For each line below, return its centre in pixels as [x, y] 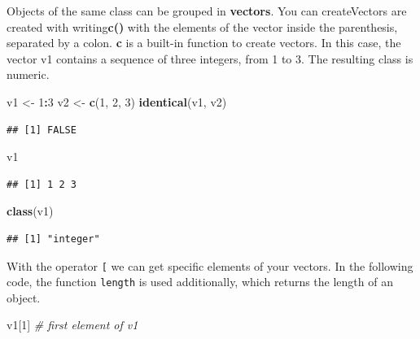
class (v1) [30, 211]
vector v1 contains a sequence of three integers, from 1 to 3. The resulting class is [210, 58]
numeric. [28, 74]
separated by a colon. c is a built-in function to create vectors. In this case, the [204, 43]
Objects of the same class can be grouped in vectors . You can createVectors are [207, 11]
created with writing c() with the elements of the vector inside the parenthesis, [202, 26]
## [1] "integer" [53, 239]
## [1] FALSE [42, 130]
